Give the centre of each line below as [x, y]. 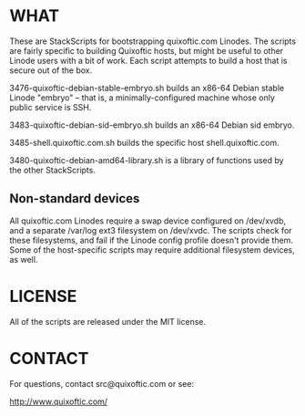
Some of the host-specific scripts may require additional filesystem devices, [152, 250]
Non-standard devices [75, 198]
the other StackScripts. [52, 170]
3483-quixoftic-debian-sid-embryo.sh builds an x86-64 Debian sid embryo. [152, 125]
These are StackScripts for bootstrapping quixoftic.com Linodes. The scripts [153, 41]
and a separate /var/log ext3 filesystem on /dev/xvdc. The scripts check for [151, 230]
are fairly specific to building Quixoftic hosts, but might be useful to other [147, 50]
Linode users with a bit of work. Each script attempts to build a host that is [148, 60]
